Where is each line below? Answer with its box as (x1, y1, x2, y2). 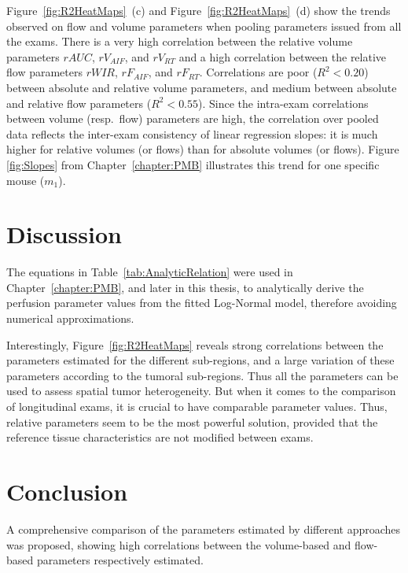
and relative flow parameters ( (6, 94, 152, 111)
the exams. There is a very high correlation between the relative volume (6, 33, 353, 50)
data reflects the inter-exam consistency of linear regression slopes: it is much (6, 125, 378, 142)
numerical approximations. (6, 310, 134, 327)
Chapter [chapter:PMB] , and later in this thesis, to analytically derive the (6, 279, 364, 295)
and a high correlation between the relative (178, 48, 387, 65)
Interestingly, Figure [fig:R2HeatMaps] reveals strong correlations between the (6, 336, 384, 353)
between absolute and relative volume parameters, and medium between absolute (6, 79, 397, 95)
